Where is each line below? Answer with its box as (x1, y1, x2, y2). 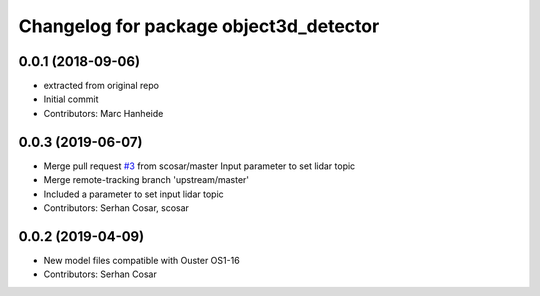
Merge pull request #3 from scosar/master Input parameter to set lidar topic (43, 160, 356, 172)
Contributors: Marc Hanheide (43, 107, 164, 119)
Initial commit (43, 93, 99, 105)
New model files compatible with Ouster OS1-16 (43, 254, 240, 266)
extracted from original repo (43, 80, 160, 92)
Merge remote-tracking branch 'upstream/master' (43, 174, 250, 186)
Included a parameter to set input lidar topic (43, 188, 224, 200)
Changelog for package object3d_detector (18, 15, 380, 37)
